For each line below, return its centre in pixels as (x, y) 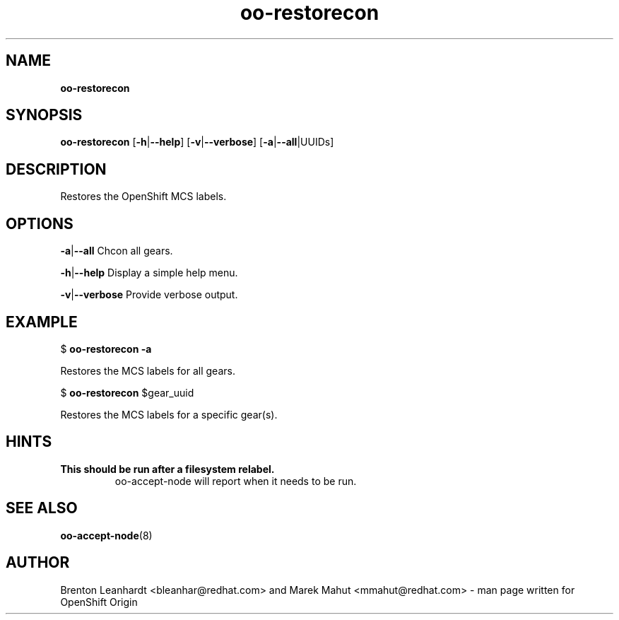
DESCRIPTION (56, 169)
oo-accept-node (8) (106, 535)
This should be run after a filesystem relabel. (167, 469)
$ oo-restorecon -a (106, 349)
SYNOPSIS (44, 115)
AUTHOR (38, 563)
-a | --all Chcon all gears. (117, 251)
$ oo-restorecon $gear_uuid (127, 392)
